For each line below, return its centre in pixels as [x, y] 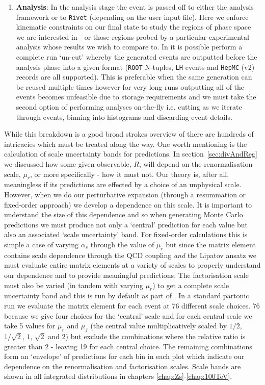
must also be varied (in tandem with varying [74, 285]
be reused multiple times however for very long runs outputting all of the [130, 86]
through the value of [122, 244]
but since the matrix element [211, 244]
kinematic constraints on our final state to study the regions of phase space [134, 27]
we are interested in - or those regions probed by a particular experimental [132, 36]
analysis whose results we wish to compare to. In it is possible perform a [129, 47]
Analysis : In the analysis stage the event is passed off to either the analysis [135, 7]
